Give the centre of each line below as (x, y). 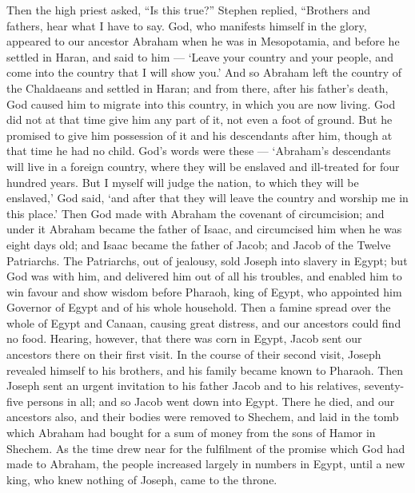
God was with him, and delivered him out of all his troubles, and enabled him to (204, 276)
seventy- (384, 386)
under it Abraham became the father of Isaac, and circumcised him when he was (204, 229)
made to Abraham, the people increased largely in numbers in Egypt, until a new (206, 464)
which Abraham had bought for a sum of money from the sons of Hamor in (191, 433)
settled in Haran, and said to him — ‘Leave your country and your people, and (200, 56)
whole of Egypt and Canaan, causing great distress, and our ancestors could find (204, 322)
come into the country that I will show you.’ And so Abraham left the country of (204, 72)
